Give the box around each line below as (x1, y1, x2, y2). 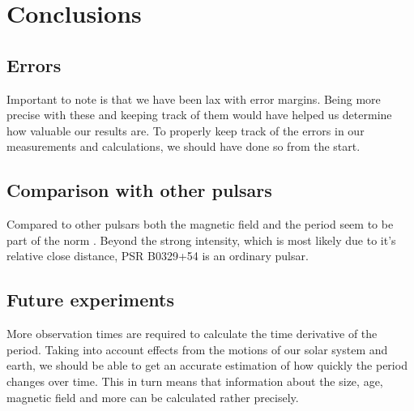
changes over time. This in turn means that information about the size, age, (6, 372, 383, 389)
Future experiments (6, 287, 174, 312)
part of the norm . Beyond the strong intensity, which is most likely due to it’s (6, 231, 396, 248)
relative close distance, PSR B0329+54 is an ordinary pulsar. (6, 247, 309, 264)
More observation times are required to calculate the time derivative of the (6, 325, 378, 342)
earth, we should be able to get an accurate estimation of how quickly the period (6, 357, 408, 374)
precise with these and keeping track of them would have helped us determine (6, 106, 392, 123)
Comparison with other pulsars (6, 178, 272, 203)
